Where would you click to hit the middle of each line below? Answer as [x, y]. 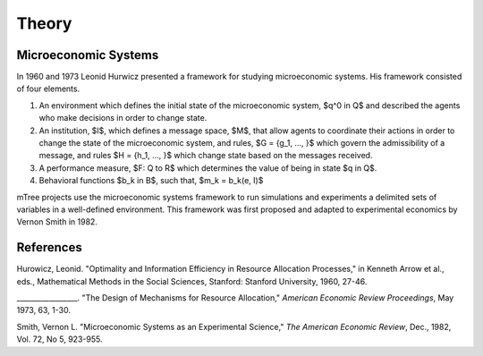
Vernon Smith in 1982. [57, 222]
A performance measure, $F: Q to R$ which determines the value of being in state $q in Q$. [208, 168]
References [49, 247]
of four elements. [48, 89]
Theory [44, 23]
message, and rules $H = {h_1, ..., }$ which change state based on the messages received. [206, 156]
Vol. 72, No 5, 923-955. [59, 339]
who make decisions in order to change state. [123, 118]
